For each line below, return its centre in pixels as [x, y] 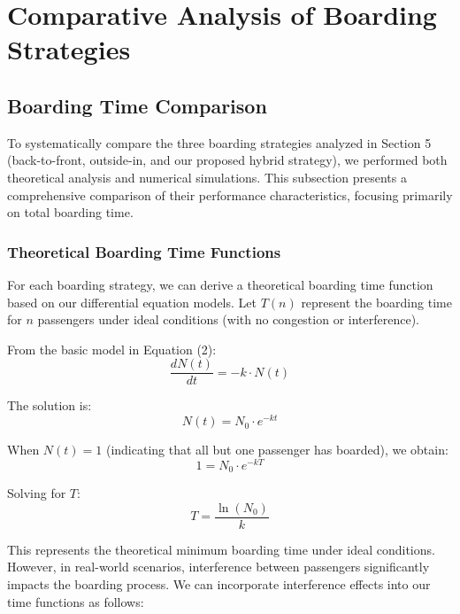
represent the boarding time [376, 302]
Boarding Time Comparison [137, 105]
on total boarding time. [70, 212]
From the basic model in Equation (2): [112, 349]
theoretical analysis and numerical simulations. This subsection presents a [207, 177]
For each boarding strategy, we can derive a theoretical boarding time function [220, 284]
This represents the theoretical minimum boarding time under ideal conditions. [221, 549]
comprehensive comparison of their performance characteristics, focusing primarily [230, 194]
